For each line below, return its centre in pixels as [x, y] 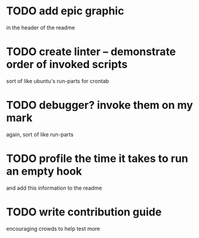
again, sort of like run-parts [40, 134]
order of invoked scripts [67, 65]
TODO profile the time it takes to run [97, 158]
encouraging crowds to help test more [53, 228]
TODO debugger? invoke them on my [99, 105]
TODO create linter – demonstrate [91, 52]
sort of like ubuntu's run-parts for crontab [58, 81]
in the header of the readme [41, 28]
